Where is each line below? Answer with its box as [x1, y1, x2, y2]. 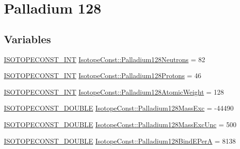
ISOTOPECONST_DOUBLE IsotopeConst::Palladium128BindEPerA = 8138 [4, 135, 236, 146]
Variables [4, 31, 51, 46]
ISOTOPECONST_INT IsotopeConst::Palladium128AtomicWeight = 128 [4, 86, 224, 97]
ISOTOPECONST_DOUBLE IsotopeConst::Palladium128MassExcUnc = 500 [4, 119, 237, 129]
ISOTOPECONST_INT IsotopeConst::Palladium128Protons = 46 [4, 70, 202, 81]
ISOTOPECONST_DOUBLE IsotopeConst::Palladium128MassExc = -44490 [4, 103, 234, 113]
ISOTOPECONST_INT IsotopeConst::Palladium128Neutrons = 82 [4, 54, 206, 64]
